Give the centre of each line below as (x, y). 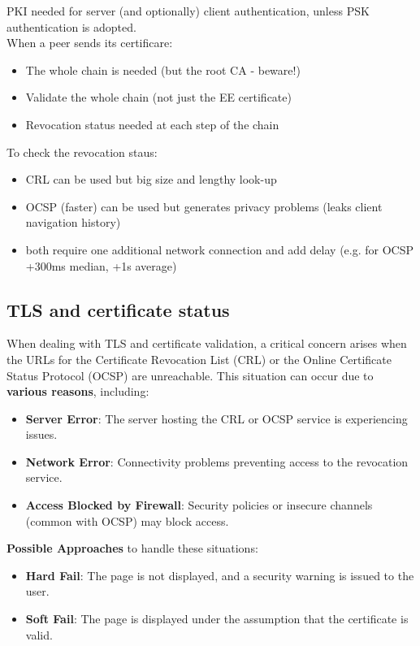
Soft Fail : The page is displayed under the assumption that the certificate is (217, 619)
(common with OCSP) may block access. (127, 520)
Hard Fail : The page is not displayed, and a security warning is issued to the (220, 575)
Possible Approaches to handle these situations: (132, 548)
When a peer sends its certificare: (90, 43)
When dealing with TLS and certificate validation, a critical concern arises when (207, 343)
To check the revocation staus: (82, 152)
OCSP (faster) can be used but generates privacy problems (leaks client (204, 206)
